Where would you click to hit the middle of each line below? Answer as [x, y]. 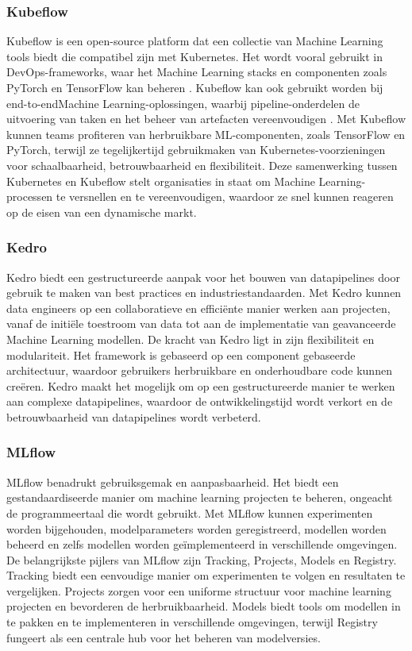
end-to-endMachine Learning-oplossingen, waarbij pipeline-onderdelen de [183, 103]
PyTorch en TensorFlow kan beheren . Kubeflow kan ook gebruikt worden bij [195, 87]
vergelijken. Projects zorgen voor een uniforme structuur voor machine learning [199, 590]
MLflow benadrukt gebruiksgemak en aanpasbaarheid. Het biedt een [173, 482]
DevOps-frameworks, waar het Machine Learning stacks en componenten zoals [197, 72]
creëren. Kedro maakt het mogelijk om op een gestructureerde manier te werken [201, 385]
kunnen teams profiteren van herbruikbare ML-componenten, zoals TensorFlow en [206, 134]
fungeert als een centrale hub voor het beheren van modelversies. [164, 637]
